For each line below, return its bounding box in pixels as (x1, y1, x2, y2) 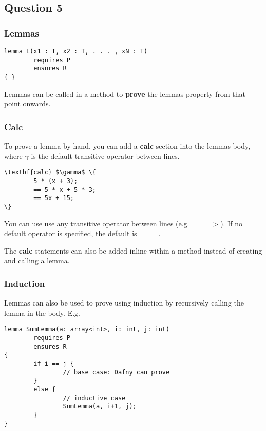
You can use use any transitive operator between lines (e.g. (4, 218, 189, 228)
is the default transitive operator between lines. (31, 150, 180, 161)
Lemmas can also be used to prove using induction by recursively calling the (4, 297, 244, 308)
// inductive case (63, 394, 126, 402)
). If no (220, 218, 242, 228)
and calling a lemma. (4, 255, 70, 266)
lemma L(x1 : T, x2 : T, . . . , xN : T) (4, 48, 148, 55)
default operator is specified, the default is (4, 228, 137, 239)
